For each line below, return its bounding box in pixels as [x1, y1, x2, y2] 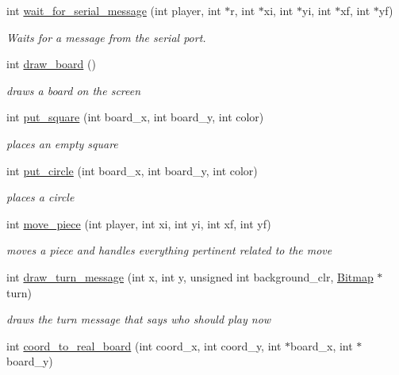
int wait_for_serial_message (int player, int [6, 2, 221, 18]
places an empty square [6, 135, 118, 151]
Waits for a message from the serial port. [6, 29, 206, 45]
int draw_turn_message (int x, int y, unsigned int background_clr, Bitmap [6, 268, 374, 285]
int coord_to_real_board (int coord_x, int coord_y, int [6, 337, 282, 354]
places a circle [6, 189, 75, 205]
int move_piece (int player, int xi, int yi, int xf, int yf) [6, 215, 271, 232]
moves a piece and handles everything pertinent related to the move [6, 242, 332, 258]
